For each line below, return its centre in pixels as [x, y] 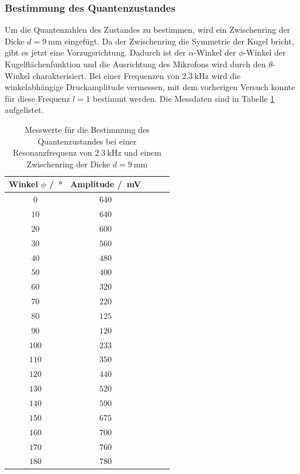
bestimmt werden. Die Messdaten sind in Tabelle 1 [184, 98]
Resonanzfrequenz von [52, 152]
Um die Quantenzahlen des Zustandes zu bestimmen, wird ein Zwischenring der [148, 30]
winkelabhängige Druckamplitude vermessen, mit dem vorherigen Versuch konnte [150, 87]
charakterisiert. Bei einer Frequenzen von [106, 75]
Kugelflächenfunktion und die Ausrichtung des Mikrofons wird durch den [135, 64]
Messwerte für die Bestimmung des [87, 129]
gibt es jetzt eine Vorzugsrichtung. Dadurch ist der [95, 52]
